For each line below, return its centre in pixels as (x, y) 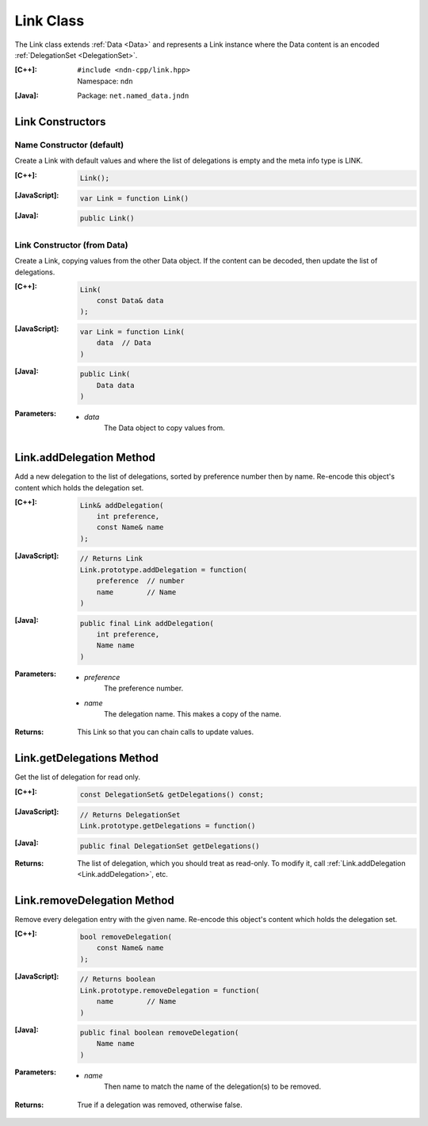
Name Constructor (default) (69, 144)
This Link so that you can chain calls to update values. (165, 732)
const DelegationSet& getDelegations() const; (172, 795)
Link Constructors (60, 122)
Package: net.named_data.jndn (133, 96)
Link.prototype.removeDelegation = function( (170, 990)
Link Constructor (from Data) (71, 244)
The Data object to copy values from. (164, 428)
